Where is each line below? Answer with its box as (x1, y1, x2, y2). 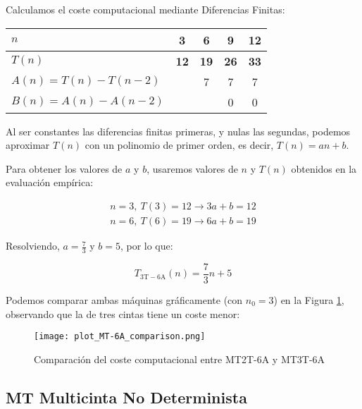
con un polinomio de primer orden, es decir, (85, 138, 274, 152)
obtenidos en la (291, 161, 357, 176)
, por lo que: (120, 238, 173, 253)
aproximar (6, 138, 50, 152)
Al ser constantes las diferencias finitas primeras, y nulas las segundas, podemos (6, 123, 351, 138)
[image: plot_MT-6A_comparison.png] (34, 331, 206, 342)
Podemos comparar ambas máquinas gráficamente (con (6, 292, 243, 307)
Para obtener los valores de (6, 161, 123, 176)
